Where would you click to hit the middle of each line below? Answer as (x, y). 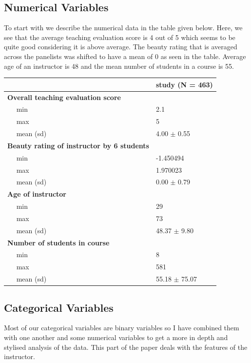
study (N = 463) (184, 84)
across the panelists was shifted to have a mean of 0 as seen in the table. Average (125, 56)
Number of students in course (58, 242)
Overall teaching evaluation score (64, 97)
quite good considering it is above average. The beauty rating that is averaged (121, 47)
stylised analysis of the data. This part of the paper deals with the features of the (126, 347)
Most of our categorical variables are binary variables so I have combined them (122, 328)
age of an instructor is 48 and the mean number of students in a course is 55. (119, 66)
